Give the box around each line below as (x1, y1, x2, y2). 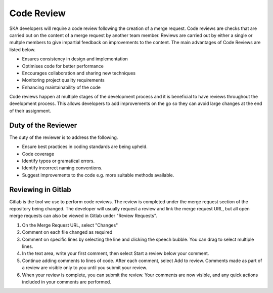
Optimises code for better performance (22, 63, 104, 69)
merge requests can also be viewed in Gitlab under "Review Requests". (9, 213, 158, 219)
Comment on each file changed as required (22, 229, 113, 235)
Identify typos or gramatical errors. (22, 158, 95, 164)
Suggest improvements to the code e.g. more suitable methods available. (22, 172, 174, 178)
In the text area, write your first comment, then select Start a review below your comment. (22, 250, 209, 257)
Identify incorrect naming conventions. (22, 165, 103, 171)
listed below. (9, 46, 36, 53)
